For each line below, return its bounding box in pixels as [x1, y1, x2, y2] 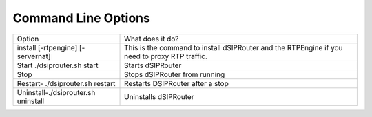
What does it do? [124, 34, 179, 43]
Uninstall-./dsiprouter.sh [17, 87, 96, 97]
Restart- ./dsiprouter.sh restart [17, 78, 116, 88]
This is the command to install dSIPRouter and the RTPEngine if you [124, 43, 343, 52]
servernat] [17, 52, 51, 61]
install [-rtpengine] [17, 43, 78, 52]
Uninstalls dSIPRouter [124, 92, 194, 101]
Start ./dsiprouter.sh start [17, 61, 99, 70]
